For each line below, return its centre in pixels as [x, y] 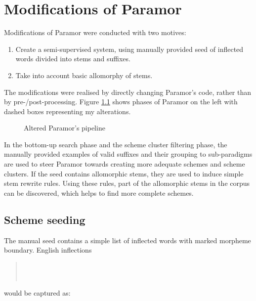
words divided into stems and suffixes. [73, 59]
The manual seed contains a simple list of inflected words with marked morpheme [128, 240]
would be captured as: [37, 293]
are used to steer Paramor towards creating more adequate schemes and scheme [125, 164]
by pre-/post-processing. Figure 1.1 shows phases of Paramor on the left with [121, 102]
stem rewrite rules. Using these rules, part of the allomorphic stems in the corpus [127, 183]
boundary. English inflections [48, 250]
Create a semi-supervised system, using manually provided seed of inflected [129, 49]
